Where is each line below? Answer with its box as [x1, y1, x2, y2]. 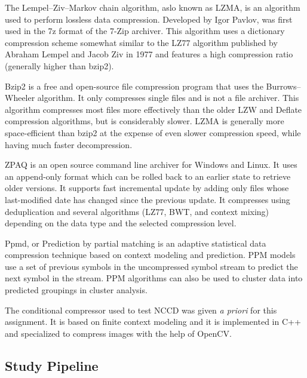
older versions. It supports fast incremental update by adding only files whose [5, 182, 289, 194]
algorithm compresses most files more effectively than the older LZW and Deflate [5, 103, 302, 115]
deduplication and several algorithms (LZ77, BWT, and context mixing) [5, 205, 269, 217]
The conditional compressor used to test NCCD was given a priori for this [5, 303, 277, 316]
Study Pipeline [5, 356, 99, 374]
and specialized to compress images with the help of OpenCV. [5, 327, 232, 339]
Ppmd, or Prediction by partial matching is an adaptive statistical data [5, 236, 266, 249]
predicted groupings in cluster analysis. [5, 284, 148, 296]
